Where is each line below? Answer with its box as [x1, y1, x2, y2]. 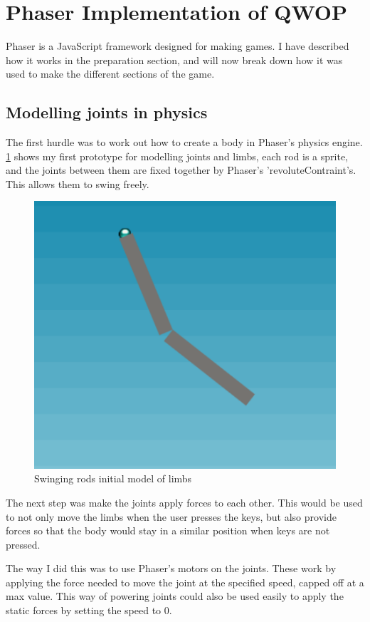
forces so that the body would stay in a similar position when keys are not [6, 523, 330, 538]
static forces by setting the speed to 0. [6, 603, 172, 618]
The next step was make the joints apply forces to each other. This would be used [6, 494, 363, 509]
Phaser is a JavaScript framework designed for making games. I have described [6, 38, 349, 53]
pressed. [6, 537, 41, 551]
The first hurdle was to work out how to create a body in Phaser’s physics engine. [6, 135, 363, 150]
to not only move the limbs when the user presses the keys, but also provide [6, 509, 337, 524]
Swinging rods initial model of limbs [34, 471, 192, 486]
